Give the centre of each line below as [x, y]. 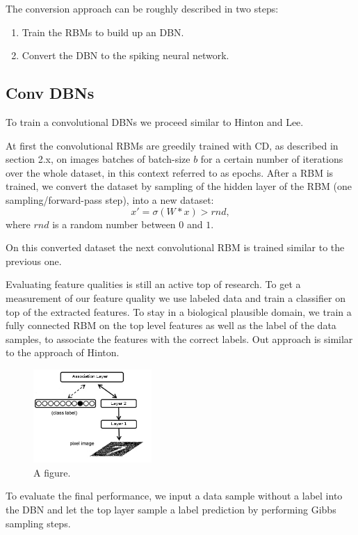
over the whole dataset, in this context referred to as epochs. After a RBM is [170, 172]
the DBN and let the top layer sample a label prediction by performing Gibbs [171, 509]
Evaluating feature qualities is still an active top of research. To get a [153, 284]
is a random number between [114, 224]
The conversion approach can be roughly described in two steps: [142, 8]
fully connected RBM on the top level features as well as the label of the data [171, 325]
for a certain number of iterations [272, 159]
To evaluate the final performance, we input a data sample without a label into [174, 496]
